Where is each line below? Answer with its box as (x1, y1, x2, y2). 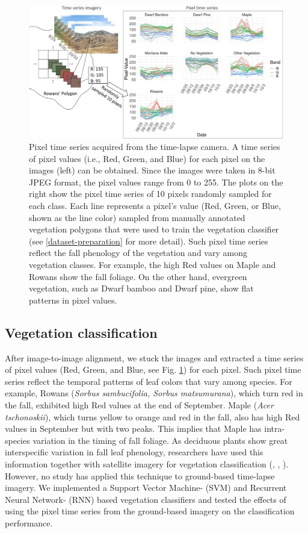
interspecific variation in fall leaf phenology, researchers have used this (5, 446, 263, 458)
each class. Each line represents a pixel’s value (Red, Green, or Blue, (29, 199, 281, 212)
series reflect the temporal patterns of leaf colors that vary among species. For (5, 375, 292, 387)
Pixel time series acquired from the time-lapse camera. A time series (29, 140, 280, 153)
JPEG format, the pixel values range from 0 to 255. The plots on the (29, 175, 283, 188)
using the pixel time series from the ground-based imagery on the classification (5, 505, 295, 517)
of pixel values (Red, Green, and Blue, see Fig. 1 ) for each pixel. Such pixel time (5, 363, 301, 376)
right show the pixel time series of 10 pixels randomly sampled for (29, 187, 272, 200)
